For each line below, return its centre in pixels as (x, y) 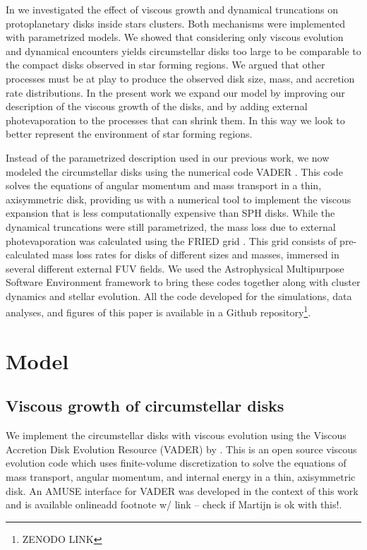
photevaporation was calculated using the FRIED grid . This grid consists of (171, 240)
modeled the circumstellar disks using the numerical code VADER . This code (174, 171)
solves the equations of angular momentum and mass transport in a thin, (164, 185)
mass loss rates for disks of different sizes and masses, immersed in (196, 255)
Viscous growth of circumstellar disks (145, 406)
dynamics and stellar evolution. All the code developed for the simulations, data (179, 295)
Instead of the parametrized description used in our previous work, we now (168, 157)
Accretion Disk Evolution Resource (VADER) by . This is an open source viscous (181, 449)
